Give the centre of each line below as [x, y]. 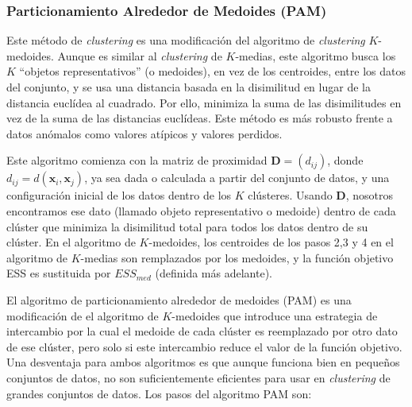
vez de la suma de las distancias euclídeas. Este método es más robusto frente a [200, 118]
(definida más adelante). [214, 273]
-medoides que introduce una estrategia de [275, 315]
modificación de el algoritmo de [83, 315]
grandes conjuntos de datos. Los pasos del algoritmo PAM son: [159, 393]
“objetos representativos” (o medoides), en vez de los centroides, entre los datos [212, 71]
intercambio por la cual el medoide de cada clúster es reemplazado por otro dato [202, 331]
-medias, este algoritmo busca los [316, 55]
